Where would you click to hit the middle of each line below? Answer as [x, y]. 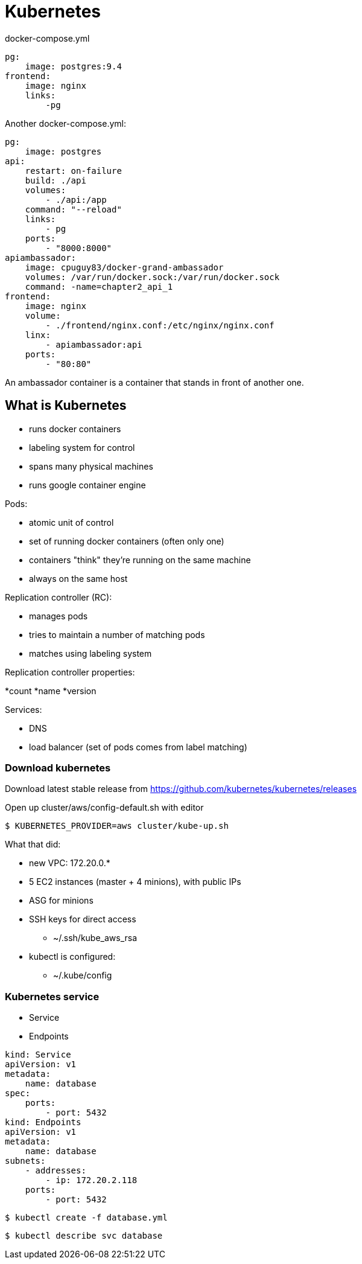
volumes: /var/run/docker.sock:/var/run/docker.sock [152, 277]
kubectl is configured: [72, 957]
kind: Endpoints [43, 1122]
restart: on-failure [73, 171]
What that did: [33, 844]
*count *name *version [51, 691]
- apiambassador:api [94, 344]
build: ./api [56, 180]
